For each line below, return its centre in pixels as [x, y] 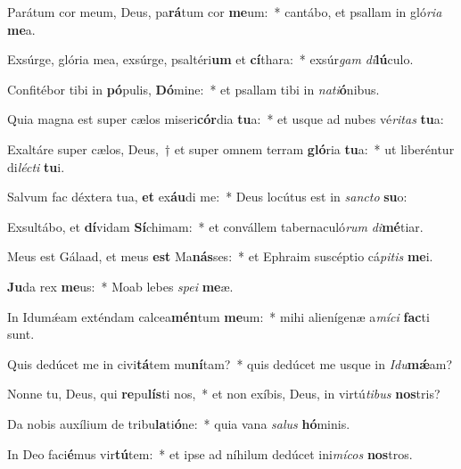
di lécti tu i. [36, 166]
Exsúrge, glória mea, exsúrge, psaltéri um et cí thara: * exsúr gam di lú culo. [210, 59]
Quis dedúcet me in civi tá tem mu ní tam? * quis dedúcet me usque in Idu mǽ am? [230, 363]
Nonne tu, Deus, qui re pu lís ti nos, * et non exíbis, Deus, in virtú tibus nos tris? [224, 394]
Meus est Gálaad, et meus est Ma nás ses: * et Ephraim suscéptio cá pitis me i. [220, 256]
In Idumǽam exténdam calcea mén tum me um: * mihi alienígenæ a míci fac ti [218, 316]
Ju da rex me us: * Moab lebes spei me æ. [120, 286]
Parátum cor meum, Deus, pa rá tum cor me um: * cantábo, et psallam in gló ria [225, 12]
